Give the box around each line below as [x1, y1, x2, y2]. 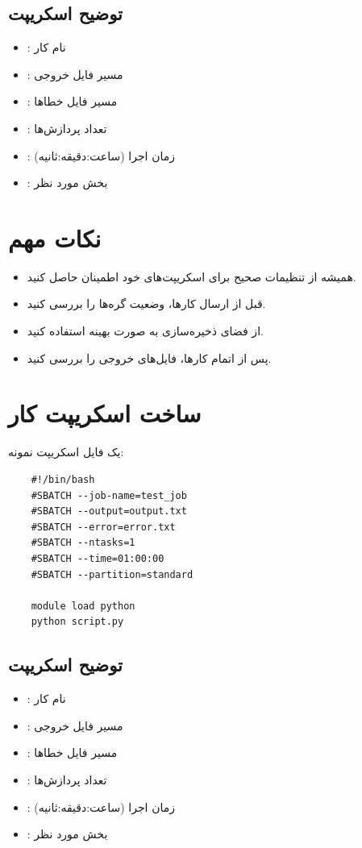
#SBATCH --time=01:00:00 [31, 552, 164, 564]
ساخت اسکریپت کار [8, 397, 202, 430]
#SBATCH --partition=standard [31, 568, 193, 580]
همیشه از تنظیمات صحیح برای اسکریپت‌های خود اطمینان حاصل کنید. [27, 268, 356, 285]
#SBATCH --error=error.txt [31, 521, 176, 533]
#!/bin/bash [31, 473, 95, 485]
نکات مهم [8, 221, 102, 254]
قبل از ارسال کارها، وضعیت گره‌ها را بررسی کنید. [27, 295, 266, 312]
